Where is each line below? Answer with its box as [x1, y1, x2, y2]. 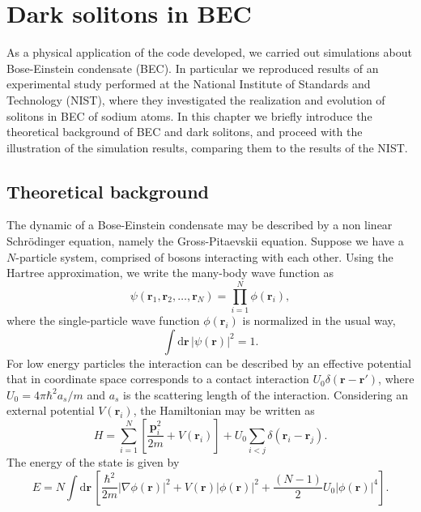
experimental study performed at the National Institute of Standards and [6, 75, 371, 92]
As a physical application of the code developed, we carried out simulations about [6, 44, 412, 61]
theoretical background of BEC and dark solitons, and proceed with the [6, 123, 363, 140]
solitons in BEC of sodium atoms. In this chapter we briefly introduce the [6, 107, 372, 124]
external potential [6, 402, 95, 419]
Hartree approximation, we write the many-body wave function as [6, 264, 334, 281]
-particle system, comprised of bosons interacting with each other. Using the [15, 248, 393, 265]
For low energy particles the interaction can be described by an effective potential [6, 354, 411, 371]
